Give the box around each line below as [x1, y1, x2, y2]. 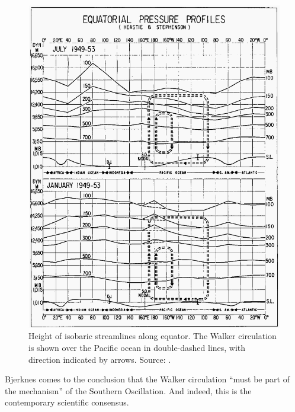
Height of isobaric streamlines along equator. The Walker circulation [28, 330, 277, 342]
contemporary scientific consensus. [5, 396, 129, 408]
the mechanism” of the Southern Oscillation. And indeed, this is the [5, 384, 252, 397]
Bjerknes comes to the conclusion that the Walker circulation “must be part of [5, 373, 290, 385]
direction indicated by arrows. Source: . [28, 353, 171, 365]
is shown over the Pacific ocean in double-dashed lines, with [28, 341, 246, 353]
